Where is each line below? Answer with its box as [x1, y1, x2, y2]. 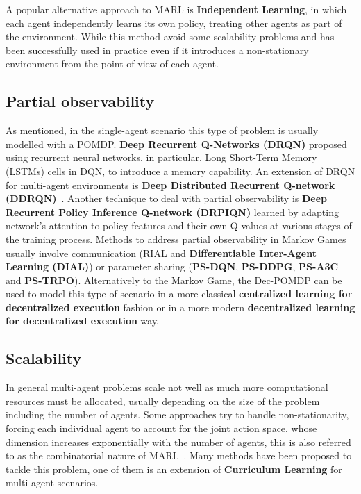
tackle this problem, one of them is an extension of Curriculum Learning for [6, 461, 342, 476]
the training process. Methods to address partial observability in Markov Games [6, 231, 346, 246]
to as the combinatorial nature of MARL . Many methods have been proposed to [6, 448, 352, 463]
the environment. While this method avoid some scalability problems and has [6, 29, 335, 44]
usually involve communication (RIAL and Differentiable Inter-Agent [6, 245, 317, 260]
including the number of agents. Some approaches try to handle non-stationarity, [6, 407, 349, 422]
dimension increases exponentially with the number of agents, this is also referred [6, 434, 351, 449]
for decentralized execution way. [6, 313, 159, 328]
